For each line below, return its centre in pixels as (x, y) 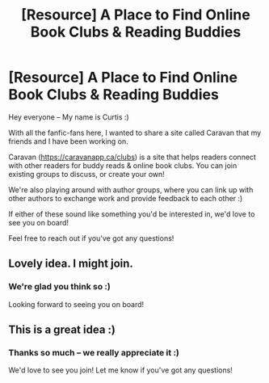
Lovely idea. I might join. (71, 264)
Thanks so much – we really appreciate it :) (94, 352)
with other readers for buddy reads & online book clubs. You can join (123, 165)
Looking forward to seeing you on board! (76, 304)
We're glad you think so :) (59, 287)
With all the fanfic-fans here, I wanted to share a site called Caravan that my (135, 133)
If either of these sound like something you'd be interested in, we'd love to (132, 214)
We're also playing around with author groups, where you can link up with (131, 189)
